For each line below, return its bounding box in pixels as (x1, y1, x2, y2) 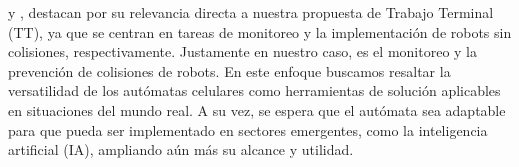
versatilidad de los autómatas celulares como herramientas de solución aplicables (8, 80, 501, 101)
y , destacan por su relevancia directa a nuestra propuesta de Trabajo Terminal (8, 2, 494, 22)
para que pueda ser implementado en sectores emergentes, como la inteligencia (8, 119, 488, 140)
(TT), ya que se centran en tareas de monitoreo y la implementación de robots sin (8, 21, 512, 42)
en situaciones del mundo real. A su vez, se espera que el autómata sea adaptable (8, 99, 506, 120)
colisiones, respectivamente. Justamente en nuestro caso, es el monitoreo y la (8, 41, 477, 62)
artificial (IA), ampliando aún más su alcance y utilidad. (8, 139, 354, 160)
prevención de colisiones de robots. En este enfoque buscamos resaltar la (8, 60, 451, 81)
